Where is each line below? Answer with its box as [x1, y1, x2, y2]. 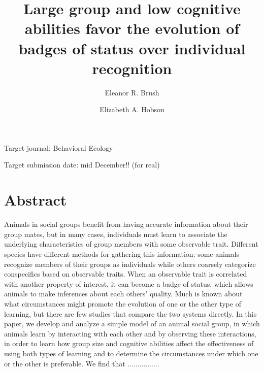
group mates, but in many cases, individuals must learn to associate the [4, 228, 227, 239]
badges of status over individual [18, 38, 246, 58]
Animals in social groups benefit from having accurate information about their [4, 219, 248, 229]
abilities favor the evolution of [24, 18, 240, 39]
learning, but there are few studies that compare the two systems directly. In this [4, 308, 257, 319]
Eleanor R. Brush [105, 87, 159, 97]
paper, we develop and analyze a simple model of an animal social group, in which [4, 318, 260, 329]
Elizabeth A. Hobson [100, 104, 164, 115]
